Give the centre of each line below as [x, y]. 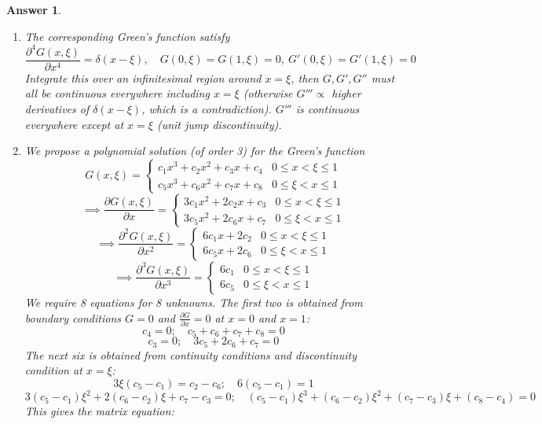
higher [346, 93]
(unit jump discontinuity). [219, 124]
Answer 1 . [34, 9]
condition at [53, 370]
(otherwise [268, 93]
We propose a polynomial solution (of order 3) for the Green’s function [195, 151]
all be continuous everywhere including [117, 93]
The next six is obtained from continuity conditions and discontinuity [190, 354]
